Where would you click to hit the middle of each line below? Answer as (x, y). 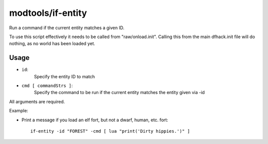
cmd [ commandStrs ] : (47, 86)
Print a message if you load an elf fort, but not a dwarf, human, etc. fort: (95, 120)
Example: (19, 111)
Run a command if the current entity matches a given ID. (67, 28)
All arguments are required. (37, 101)
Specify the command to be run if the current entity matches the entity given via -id (119, 93)
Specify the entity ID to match (65, 76)
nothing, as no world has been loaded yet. (52, 44)
